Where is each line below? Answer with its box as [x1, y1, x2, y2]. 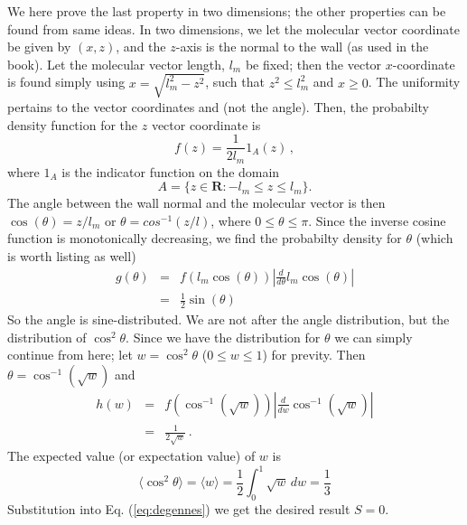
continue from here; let [7, 345, 133, 364]
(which [416, 229, 453, 248]
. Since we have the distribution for [126, 327, 321, 346]
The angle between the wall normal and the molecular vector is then [7, 193, 386, 212]
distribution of [7, 327, 87, 346]
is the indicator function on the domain [61, 162, 280, 181]
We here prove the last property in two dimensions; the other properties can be [7, 2, 446, 20]
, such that [205, 72, 265, 91]
